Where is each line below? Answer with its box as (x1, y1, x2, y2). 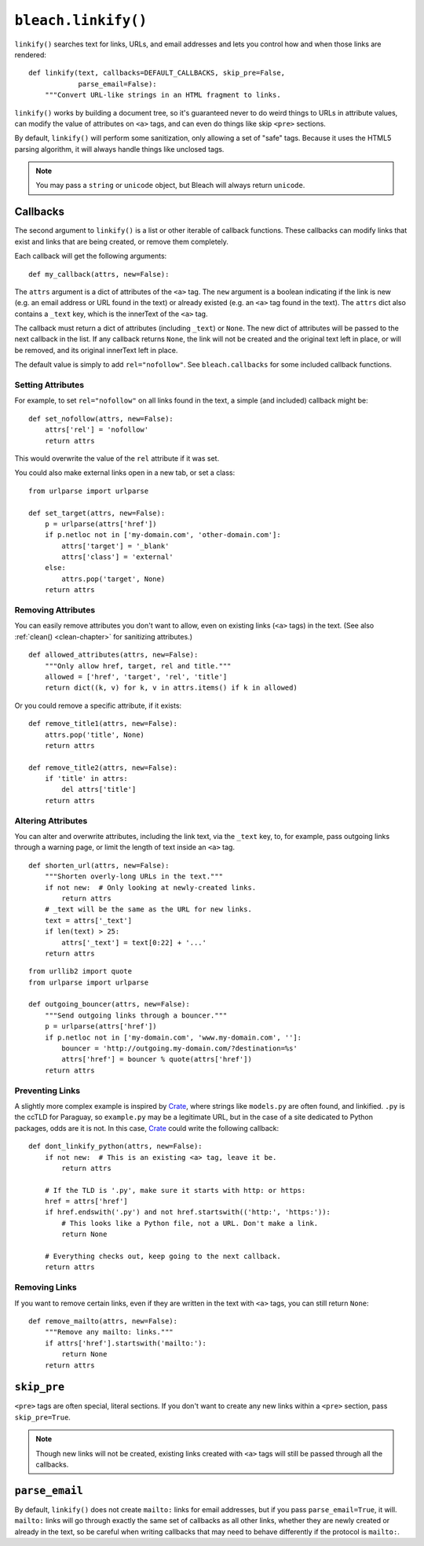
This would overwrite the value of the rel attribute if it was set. (14, 453, 220, 463)
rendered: (14, 50, 47, 59)
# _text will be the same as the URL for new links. (44, 905, 253, 914)
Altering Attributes (14, 815, 88, 826)
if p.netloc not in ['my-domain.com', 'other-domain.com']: (44, 531, 282, 539)
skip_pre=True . (14, 1412, 71, 1422)
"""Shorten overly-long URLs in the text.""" (44, 872, 224, 881)
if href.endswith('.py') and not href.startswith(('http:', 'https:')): (44, 1208, 331, 1217)
